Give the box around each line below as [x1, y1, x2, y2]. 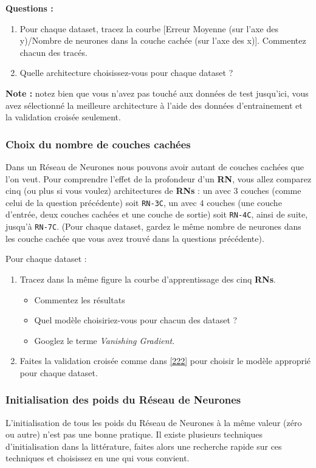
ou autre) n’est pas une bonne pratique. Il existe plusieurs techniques [5, 428, 263, 441]
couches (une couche [207, 196, 282, 208]
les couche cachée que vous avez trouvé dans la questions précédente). [5, 232, 264, 244]
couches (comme [241, 184, 301, 197]
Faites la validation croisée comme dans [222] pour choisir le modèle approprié [19, 354, 311, 367]
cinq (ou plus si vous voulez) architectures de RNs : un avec [5, 184, 231, 197]
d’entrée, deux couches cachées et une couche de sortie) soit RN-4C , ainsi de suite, [5, 208, 308, 221]
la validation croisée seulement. [5, 111, 121, 123]
